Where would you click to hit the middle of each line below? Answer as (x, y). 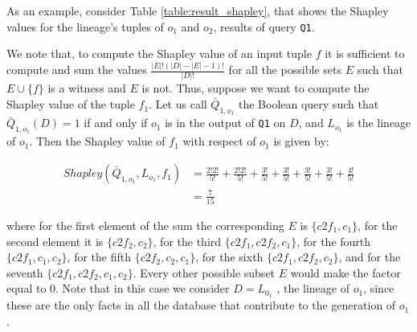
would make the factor (345, 272)
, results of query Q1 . (264, 26)
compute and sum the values (77, 70)
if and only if (116, 123)
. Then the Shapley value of (97, 141)
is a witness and (87, 88)
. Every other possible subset (204, 272)
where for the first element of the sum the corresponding (145, 225)
